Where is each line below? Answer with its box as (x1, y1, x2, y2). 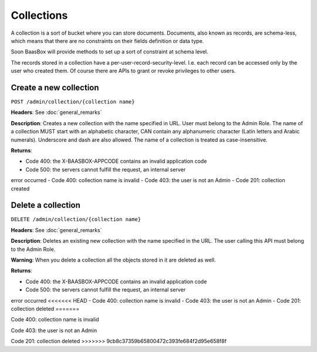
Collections (11, 9, 68, 22)
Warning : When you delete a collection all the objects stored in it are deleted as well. (11, 256, 216, 263)
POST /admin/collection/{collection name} (11, 99, 135, 105)
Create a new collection (11, 82, 99, 92)
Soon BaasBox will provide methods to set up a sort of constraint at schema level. (11, 48, 208, 55)
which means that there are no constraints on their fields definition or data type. (11, 37, 204, 44)
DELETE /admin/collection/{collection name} (11, 216, 141, 223)
